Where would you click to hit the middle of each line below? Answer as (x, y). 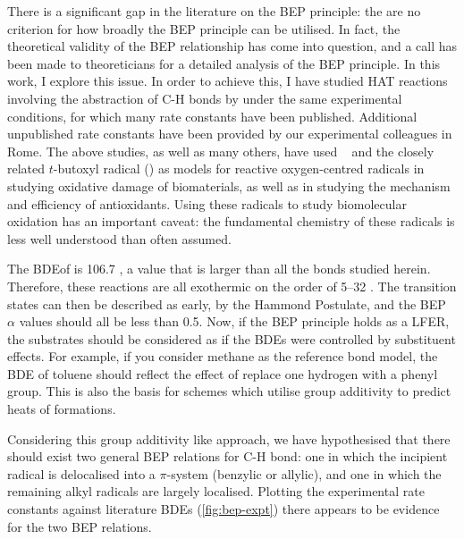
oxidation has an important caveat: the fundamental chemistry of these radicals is (231, 221)
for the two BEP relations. (80, 526)
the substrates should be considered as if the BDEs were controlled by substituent (232, 338)
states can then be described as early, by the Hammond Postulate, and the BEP (227, 303)
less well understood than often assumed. (119, 238)
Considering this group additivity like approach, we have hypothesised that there (229, 438)
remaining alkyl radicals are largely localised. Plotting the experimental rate (216, 491)
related (26, 168)
